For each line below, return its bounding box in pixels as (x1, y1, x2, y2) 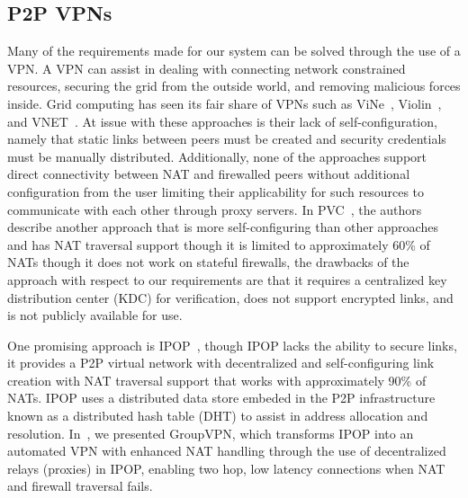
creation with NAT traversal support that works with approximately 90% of (7, 370, 427, 389)
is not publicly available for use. (7, 306, 183, 325)
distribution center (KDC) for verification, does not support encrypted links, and (7, 288, 454, 307)
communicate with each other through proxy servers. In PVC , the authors (7, 200, 422, 218)
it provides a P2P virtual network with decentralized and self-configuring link (7, 353, 435, 372)
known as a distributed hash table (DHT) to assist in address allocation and (7, 406, 428, 425)
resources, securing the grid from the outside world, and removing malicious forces (7, 76, 461, 95)
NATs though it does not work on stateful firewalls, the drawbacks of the (7, 253, 409, 271)
